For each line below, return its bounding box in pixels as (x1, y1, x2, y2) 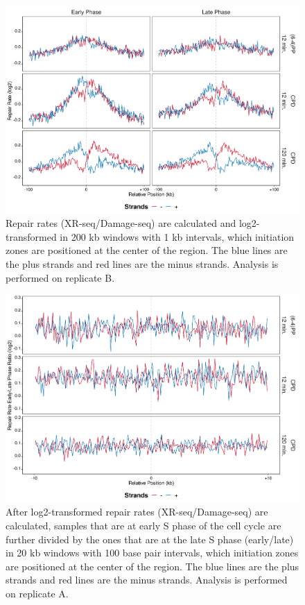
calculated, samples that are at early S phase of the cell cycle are (6, 518, 281, 533)
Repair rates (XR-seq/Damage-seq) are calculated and (6, 216, 236, 230)
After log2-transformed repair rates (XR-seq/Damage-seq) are (6, 504, 268, 519)
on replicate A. (6, 586, 69, 601)
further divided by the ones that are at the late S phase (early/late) (6, 531, 294, 546)
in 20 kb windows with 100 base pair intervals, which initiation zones (6, 545, 299, 560)
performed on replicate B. (6, 270, 115, 284)
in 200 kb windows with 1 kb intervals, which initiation (60, 229, 295, 244)
